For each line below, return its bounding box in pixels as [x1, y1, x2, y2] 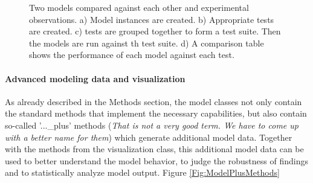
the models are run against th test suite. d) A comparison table [29, 36, 264, 49]
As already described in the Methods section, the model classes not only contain [5, 95, 302, 108]
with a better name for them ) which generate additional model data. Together [5, 130, 292, 143]
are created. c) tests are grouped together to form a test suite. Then [29, 25, 281, 37]
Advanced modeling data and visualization [5, 72, 186, 85]
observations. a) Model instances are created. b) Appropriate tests [29, 13, 274, 25]
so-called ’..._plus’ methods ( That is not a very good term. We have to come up [5, 118, 298, 131]
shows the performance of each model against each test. [29, 48, 234, 61]
